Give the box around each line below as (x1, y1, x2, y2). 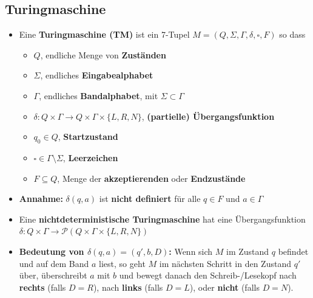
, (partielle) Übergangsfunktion (141, 109, 275, 122)
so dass (279, 28, 306, 41)
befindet (278, 244, 309, 257)
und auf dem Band (19, 257, 89, 269)
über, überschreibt (19, 269, 87, 282)
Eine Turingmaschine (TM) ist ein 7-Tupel (19, 28, 190, 41)
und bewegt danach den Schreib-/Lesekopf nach (119, 269, 297, 282)
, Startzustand (58, 130, 118, 143)
